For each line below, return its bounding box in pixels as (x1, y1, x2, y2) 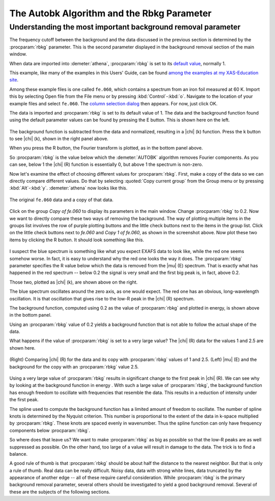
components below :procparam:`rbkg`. (9, 427, 90, 433)
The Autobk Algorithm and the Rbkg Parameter (9, 8, 212, 19)
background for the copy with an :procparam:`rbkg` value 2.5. (9, 364, 139, 370)
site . (9, 77, 19, 83)
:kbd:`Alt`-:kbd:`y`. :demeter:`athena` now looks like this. (9, 185, 127, 191)
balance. (9, 451, 28, 457)
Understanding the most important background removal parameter (9, 22, 241, 32)
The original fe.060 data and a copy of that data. (9, 197, 114, 203)
